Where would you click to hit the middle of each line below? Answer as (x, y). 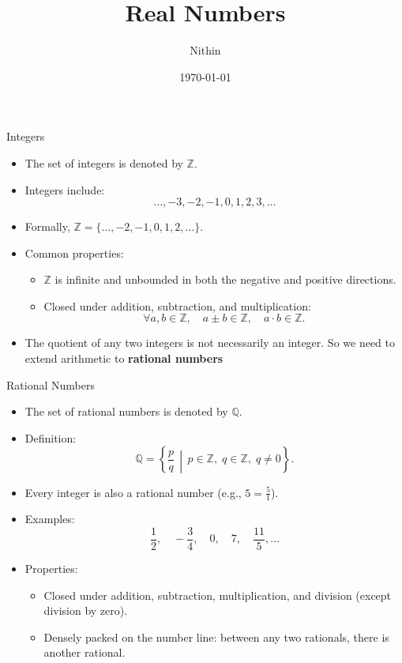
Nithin (205, 50)
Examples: (50, 519)
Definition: (51, 437)
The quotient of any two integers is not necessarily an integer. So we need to (210, 343)
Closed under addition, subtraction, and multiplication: (177, 305)
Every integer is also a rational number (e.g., (133, 492)
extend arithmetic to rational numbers (124, 358)
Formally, (47, 226)
